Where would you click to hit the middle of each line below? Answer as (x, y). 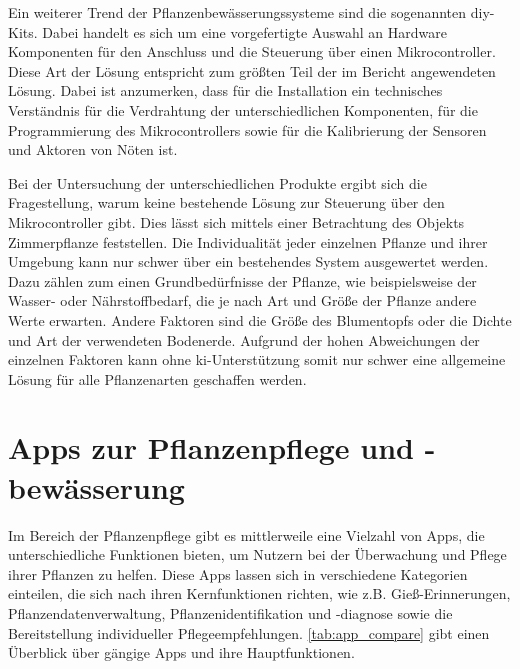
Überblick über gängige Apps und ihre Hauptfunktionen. (181, 652)
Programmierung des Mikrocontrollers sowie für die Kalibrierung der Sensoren (247, 129)
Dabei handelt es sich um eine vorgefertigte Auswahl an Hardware (244, 31)
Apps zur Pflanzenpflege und (211, 447)
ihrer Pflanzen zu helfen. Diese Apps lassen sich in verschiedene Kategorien (238, 573)
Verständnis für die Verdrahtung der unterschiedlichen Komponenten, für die (243, 109)
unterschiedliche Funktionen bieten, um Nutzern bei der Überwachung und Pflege (257, 554)
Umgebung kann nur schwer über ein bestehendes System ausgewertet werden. (248, 261)
